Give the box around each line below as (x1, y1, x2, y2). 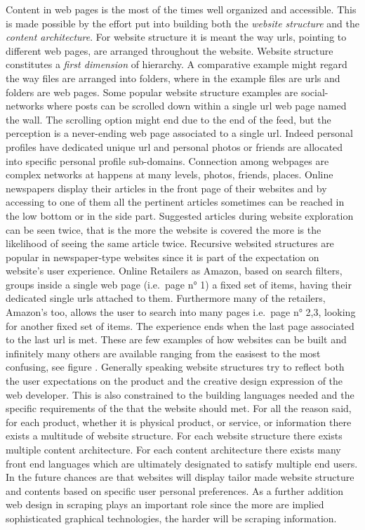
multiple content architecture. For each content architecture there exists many (6, 442, 341, 456)
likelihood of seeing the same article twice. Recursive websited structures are (6, 236, 334, 251)
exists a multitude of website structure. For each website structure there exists (6, 428, 343, 443)
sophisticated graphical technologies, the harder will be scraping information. (6, 510, 337, 525)
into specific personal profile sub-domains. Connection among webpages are (6, 153, 329, 168)
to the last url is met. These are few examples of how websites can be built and (6, 332, 347, 347)
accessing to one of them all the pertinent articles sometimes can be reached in (6, 194, 345, 209)
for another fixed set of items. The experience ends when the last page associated (6, 318, 354, 333)
